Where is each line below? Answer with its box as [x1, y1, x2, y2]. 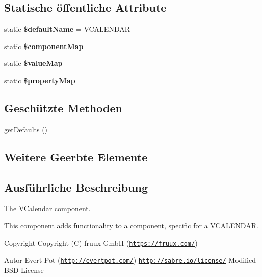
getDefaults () [4, 124, 48, 134]
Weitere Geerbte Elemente [4, 149, 148, 165]
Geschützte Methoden [4, 100, 122, 116]
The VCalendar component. [4, 203, 91, 214]
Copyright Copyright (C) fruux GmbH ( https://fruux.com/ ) [4, 237, 198, 248]
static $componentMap [4, 40, 84, 51]
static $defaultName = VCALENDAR [4, 24, 130, 34]
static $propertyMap [4, 75, 75, 85]
